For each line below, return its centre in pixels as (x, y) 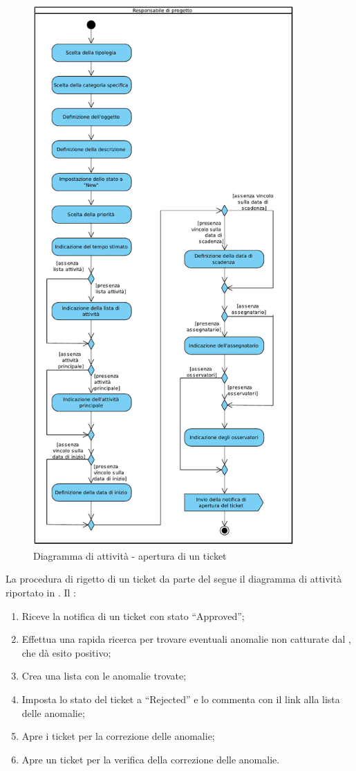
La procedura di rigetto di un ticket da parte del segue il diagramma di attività (174, 579)
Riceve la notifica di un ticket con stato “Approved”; (133, 615)
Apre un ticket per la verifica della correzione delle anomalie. (151, 759)
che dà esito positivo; (66, 652)
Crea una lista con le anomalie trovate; (104, 676)
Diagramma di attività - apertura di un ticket (130, 555)
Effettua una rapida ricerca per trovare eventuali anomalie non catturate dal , (186, 639)
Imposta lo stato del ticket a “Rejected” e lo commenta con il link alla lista (181, 699)
